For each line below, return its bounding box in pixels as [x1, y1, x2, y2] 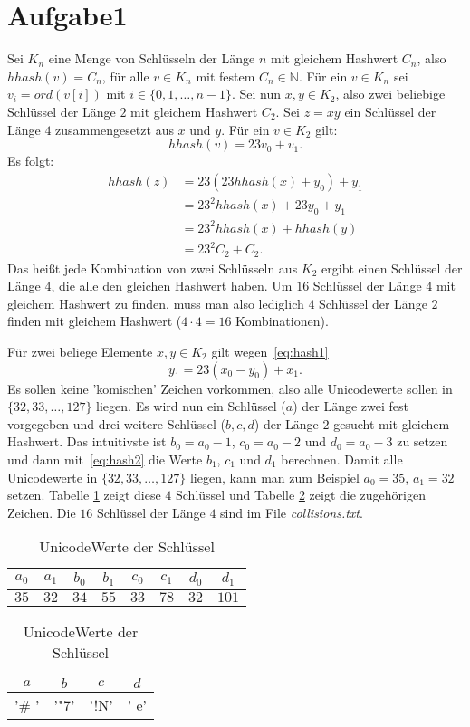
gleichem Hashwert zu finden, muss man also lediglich [7, 293, 304, 312]
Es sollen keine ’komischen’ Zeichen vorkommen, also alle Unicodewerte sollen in [7, 378, 453, 397]
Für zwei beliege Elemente [7, 341, 153, 360]
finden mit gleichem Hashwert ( [7, 311, 182, 330]
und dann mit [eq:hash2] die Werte [7, 449, 203, 468]
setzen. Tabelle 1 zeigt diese [7, 485, 161, 504]
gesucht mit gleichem [333, 414, 450, 433]
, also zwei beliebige [335, 84, 446, 103]
